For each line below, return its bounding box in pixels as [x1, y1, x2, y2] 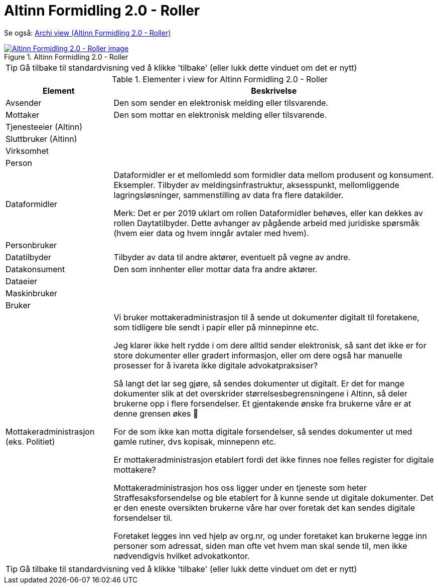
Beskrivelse [251, 85, 297, 96]
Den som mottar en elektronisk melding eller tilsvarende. [113, 109, 327, 120]
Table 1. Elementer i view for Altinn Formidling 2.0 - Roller [112, 74, 328, 84]
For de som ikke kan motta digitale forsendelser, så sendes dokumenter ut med [113, 426, 412, 437]
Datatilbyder [6, 252, 52, 262]
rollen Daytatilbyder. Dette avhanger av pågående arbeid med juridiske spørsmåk [113, 218, 419, 228]
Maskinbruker [6, 288, 58, 298]
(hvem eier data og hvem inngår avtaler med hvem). [113, 228, 309, 238]
